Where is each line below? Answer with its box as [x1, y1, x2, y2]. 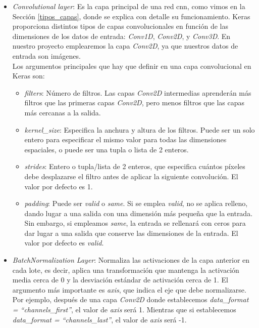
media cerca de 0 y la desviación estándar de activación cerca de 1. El [12, 274, 228, 285]
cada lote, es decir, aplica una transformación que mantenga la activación [12, 264, 239, 275]
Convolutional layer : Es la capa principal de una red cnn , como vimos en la [12, 1, 245, 11]
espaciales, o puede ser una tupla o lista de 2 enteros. [24, 144, 189, 154]
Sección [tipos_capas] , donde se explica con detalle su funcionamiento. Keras [12, 11, 250, 21]
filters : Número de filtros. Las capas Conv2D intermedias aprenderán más [24, 87, 251, 98]
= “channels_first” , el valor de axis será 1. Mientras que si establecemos [12, 304, 236, 315]
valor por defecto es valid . [24, 237, 104, 248]
